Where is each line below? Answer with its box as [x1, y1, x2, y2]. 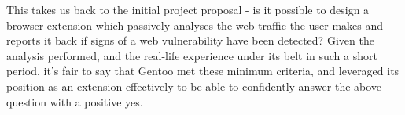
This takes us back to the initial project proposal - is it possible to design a [6, 2, 370, 17]
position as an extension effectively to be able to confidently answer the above [6, 77, 382, 94]
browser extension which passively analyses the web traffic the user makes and [6, 16, 384, 33]
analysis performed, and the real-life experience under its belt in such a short [6, 47, 377, 63]
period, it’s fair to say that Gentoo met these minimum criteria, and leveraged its [6, 63, 399, 79]
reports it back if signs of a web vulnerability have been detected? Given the [6, 32, 374, 49]
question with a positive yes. [6, 93, 143, 110]
